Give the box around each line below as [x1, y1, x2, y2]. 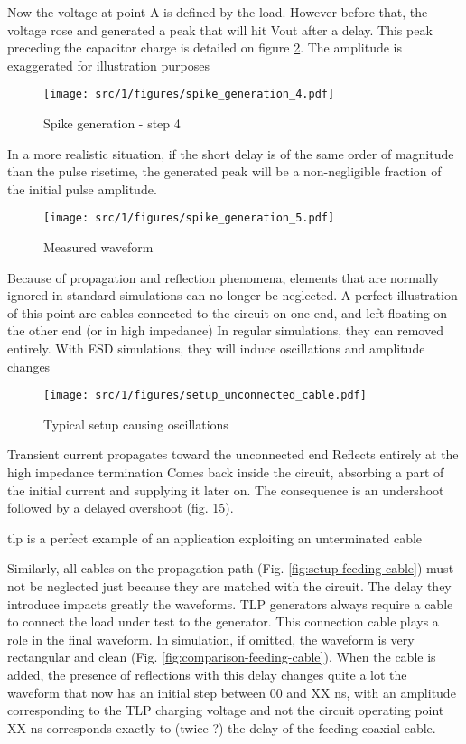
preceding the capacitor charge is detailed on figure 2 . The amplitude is [7, 38, 403, 57]
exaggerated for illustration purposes [7, 55, 210, 74]
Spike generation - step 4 [43, 114, 181, 133]
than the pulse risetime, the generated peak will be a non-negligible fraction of [7, 162, 442, 181]
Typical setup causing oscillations [43, 414, 228, 433]
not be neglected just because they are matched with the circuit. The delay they [7, 577, 452, 596]
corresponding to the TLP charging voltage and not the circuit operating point [7, 701, 444, 720]
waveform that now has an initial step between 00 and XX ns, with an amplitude [7, 683, 456, 702]
